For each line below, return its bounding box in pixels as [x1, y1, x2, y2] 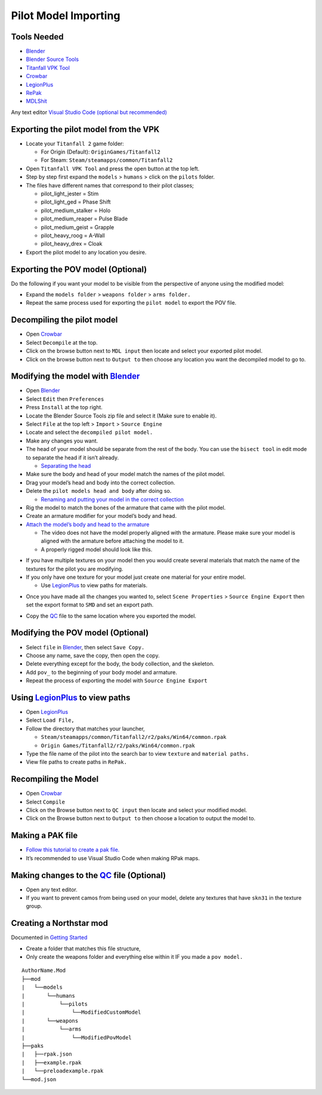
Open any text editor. [26, 886, 78, 893]
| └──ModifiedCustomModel [21, 1009, 141, 1016]
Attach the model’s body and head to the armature [26, 520, 150, 528]
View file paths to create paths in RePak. [26, 759, 128, 766]
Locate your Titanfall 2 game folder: [26, 140, 125, 147]
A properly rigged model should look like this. [41, 545, 153, 553]
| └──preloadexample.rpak [21, 1068, 104, 1075]
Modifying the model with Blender [11, 371, 140, 382]
